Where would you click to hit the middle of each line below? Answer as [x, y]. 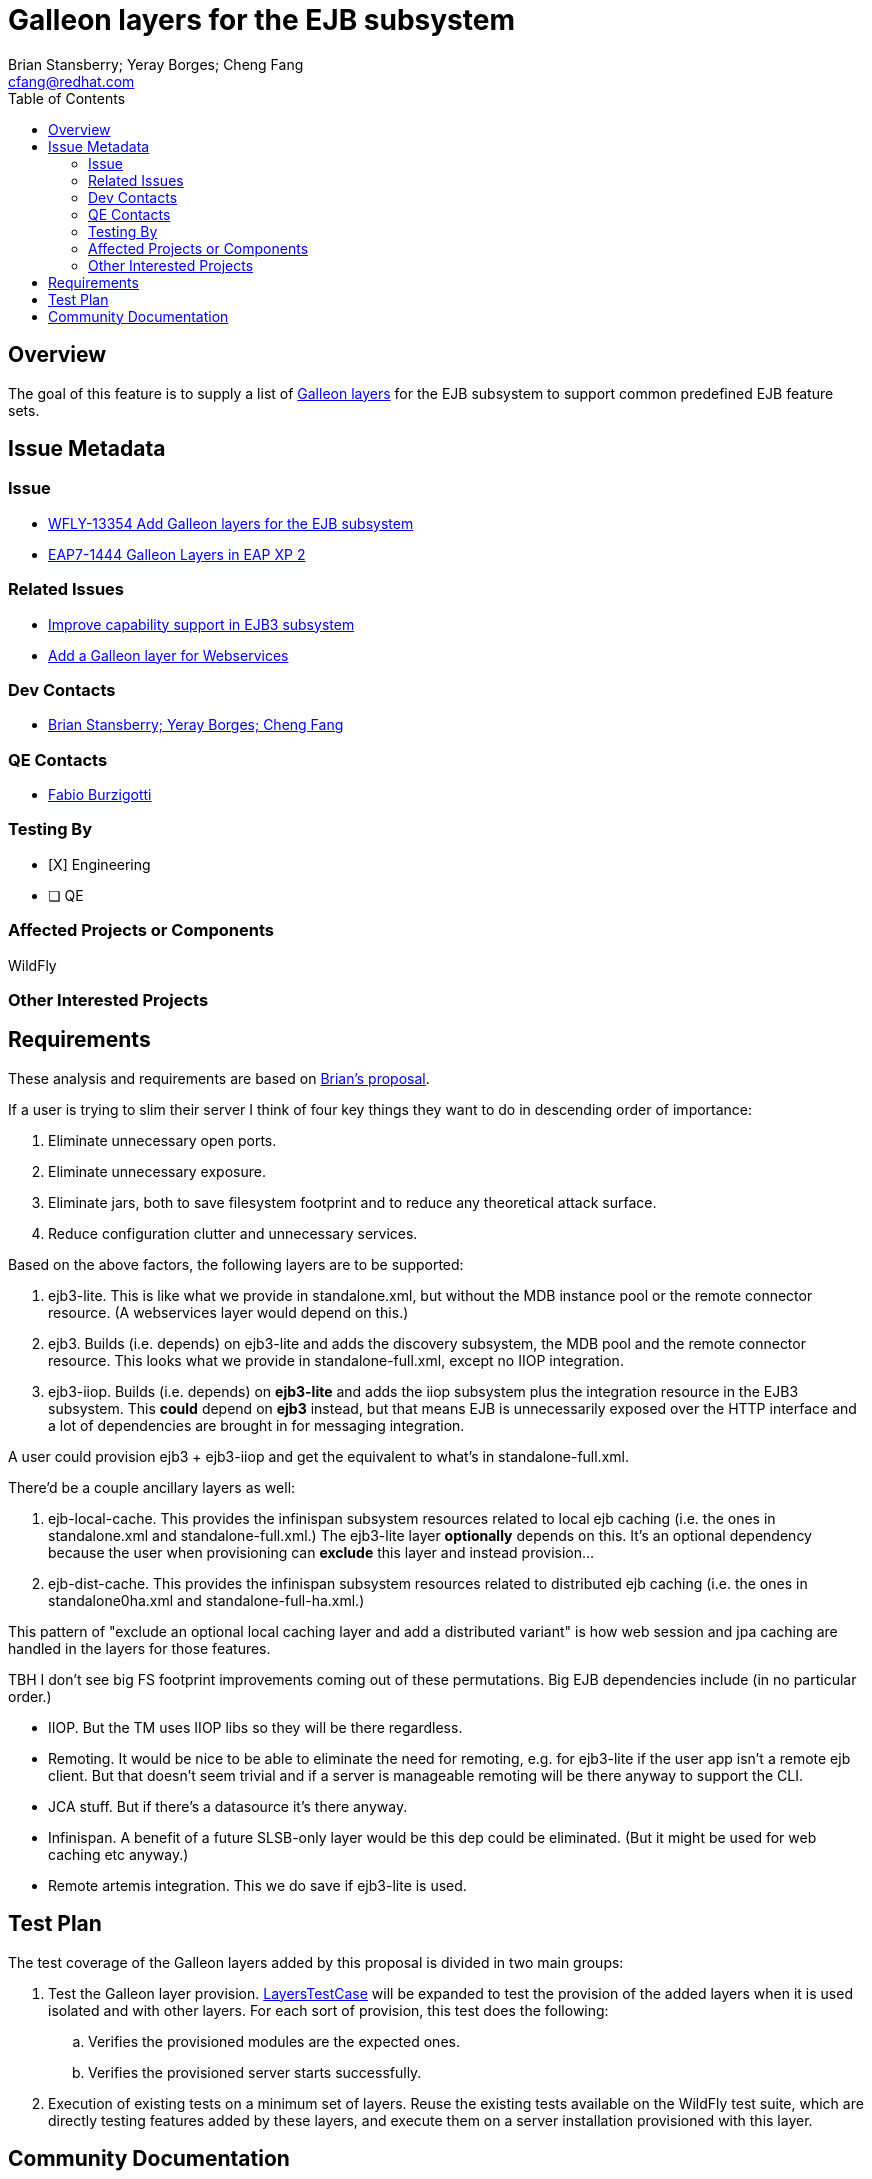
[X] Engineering [99, 864]
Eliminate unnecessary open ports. [162, 1140]
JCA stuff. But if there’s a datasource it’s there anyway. [228, 1806]
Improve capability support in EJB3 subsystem [201, 624]
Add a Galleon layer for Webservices [168, 655]
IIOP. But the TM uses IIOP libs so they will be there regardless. [255, 1727]
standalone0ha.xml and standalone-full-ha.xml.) [206, 1600]
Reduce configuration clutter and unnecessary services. [233, 1233]
